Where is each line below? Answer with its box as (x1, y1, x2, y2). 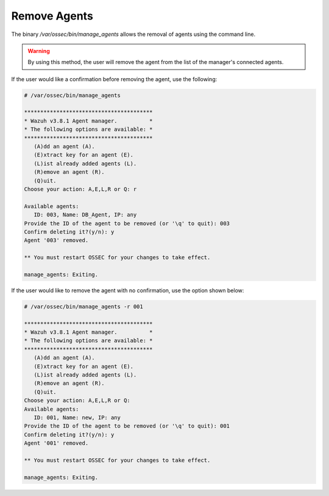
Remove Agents (11, 9, 94, 23)
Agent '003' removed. (24, 237, 89, 244)
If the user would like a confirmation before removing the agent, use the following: (11, 75, 218, 82)
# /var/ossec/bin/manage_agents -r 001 (24, 303, 143, 310)
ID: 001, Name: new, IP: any (34, 414, 121, 421)
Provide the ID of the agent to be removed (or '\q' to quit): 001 (24, 423, 230, 430)
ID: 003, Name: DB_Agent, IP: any (34, 211, 137, 218)
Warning (27, 47, 50, 54)
